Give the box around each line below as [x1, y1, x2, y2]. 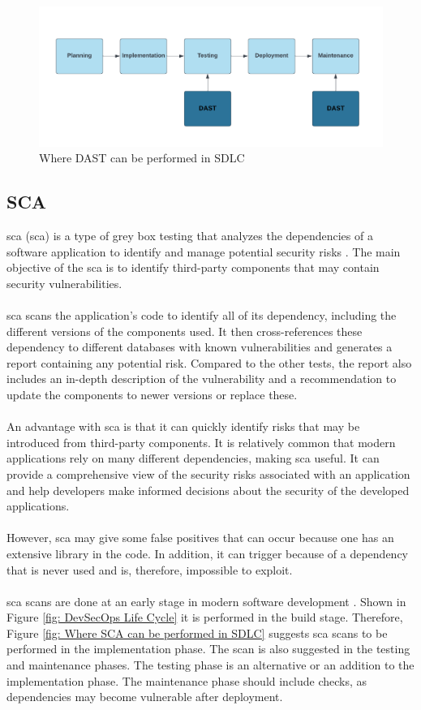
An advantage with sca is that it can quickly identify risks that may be [6, 418, 360, 435]
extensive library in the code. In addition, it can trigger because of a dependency [6, 544, 408, 562]
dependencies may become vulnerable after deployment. [6, 688, 283, 705]
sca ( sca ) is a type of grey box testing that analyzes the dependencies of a [6, 227, 373, 244]
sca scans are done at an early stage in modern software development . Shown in [6, 592, 406, 609]
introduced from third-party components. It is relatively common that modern [6, 433, 396, 450]
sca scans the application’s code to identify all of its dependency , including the [6, 307, 397, 324]
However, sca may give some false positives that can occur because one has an [6, 529, 394, 546]
